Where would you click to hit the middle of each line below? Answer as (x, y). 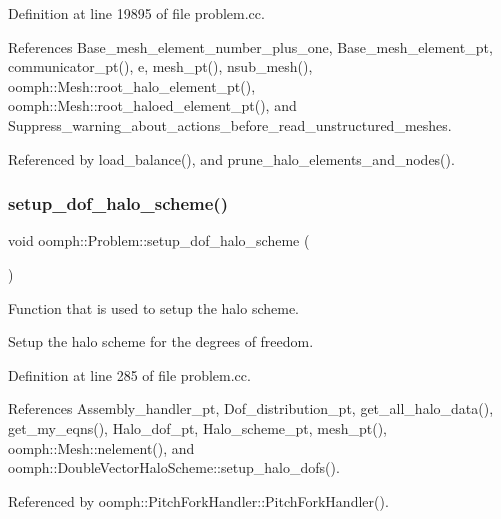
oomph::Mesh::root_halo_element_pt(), (132, 85)
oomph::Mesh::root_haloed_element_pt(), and (152, 105)
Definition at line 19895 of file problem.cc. (136, 13)
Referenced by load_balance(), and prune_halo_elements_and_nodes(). (231, 158)
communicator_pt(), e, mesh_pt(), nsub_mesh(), (160, 66)
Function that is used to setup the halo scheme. (153, 307)
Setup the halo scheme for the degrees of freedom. (161, 341)
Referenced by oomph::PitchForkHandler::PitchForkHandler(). (198, 500)
